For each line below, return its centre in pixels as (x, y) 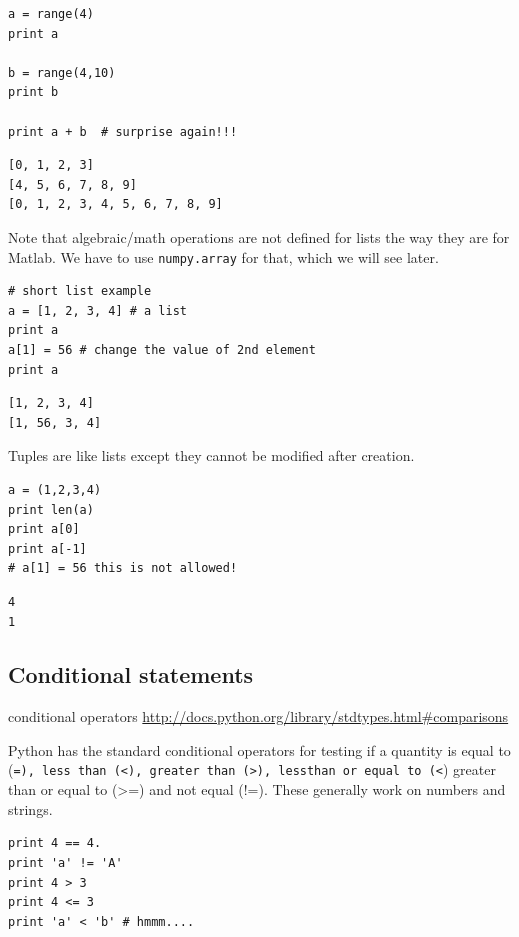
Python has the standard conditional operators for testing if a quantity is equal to (259, 749)
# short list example (80, 291)
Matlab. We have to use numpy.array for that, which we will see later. (223, 256)
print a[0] (44, 529)
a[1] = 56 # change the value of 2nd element (162, 349)
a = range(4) (51, 14)
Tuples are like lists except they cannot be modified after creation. (211, 455)
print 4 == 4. (55, 843)
